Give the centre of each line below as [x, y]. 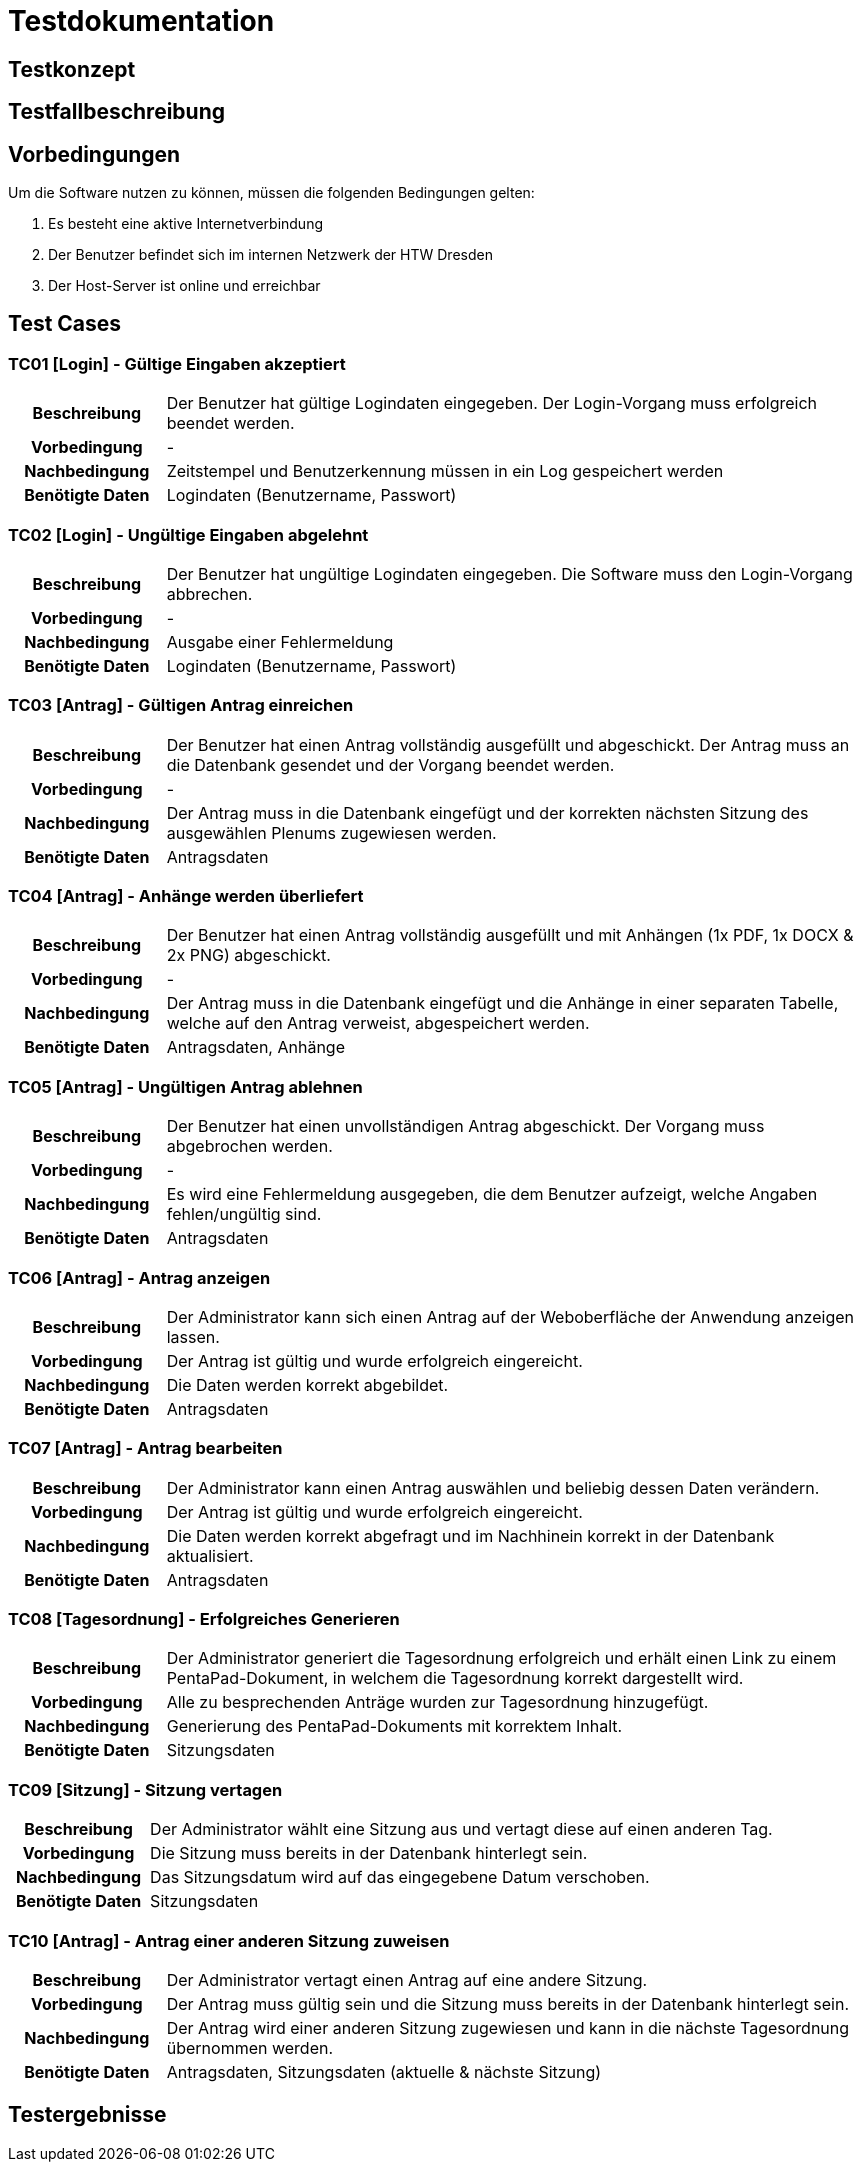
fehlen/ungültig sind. [244, 1214]
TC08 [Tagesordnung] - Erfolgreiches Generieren [204, 1619]
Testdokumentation [141, 21]
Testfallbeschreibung [117, 112]
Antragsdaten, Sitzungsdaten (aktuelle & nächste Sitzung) [384, 2071]
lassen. [193, 1336]
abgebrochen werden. [249, 1146]
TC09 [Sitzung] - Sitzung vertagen [145, 1789]
